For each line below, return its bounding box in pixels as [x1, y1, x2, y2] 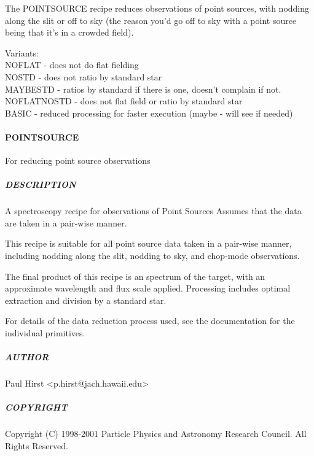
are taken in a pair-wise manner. [5, 216, 127, 229]
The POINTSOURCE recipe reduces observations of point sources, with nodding [5, 2, 310, 14]
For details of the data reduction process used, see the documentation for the [5, 314, 295, 327]
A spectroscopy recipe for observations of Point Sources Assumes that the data [5, 204, 302, 217]
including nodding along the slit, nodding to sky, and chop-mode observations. [5, 249, 300, 262]
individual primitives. [5, 327, 85, 339]
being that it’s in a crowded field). [5, 26, 134, 39]
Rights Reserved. [5, 439, 68, 452]
